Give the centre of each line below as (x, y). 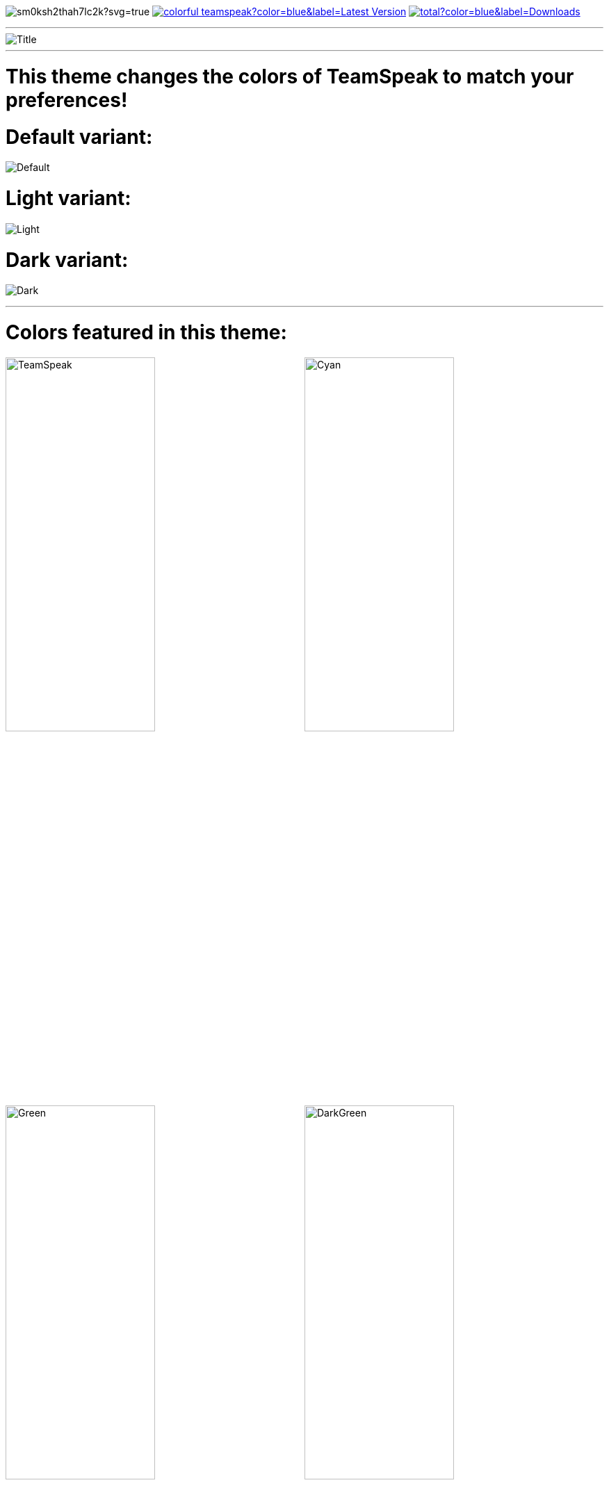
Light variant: (68, 198)
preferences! (67, 100)
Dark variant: (67, 260)
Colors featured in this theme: (146, 332)
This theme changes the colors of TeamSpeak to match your (290, 76)
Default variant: (79, 137)
